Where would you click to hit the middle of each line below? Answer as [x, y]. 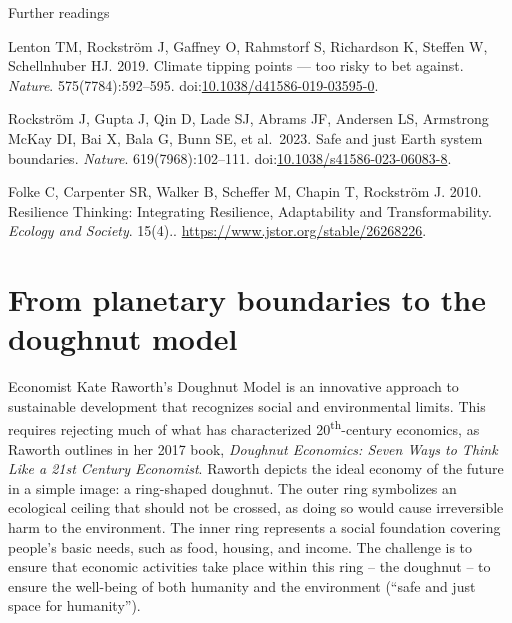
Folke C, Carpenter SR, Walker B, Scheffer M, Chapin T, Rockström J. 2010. [245, 191]
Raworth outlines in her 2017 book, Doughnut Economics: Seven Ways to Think [253, 448]
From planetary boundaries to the [247, 299]
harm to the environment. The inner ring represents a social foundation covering [254, 527]
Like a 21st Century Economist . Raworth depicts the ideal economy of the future [256, 468]
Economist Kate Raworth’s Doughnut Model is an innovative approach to [233, 386]
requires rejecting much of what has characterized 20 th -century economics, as [244, 428]
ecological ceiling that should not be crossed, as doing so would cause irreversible [256, 507]
